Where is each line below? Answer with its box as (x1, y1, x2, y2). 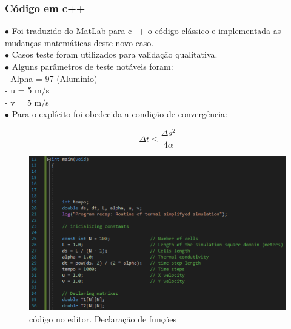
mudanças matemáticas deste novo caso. (5, 36, 154, 49)
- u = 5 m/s (5, 84, 50, 97)
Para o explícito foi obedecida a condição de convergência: (12, 107, 227, 120)
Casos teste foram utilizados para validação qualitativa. (12, 48, 218, 61)
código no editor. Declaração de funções (29, 312, 177, 325)
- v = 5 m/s (5, 95, 49, 108)
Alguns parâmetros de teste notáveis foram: (12, 60, 173, 72)
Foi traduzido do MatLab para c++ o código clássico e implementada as (12, 24, 281, 37)
